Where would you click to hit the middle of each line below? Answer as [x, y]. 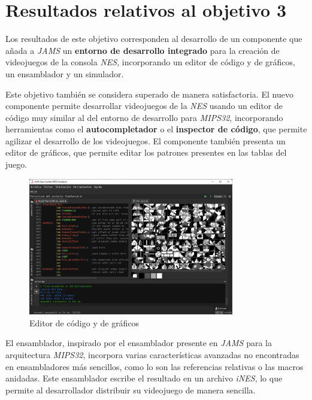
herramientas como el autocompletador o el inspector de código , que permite [156, 129]
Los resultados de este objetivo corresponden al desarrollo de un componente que [154, 39]
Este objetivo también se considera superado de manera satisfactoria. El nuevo [149, 94]
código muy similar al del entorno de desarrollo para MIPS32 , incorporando [144, 117]
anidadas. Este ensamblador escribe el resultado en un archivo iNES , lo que [144, 378]
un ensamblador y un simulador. [65, 73]
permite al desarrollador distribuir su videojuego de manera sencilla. [131, 390]
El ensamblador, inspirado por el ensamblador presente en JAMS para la [139, 343]
